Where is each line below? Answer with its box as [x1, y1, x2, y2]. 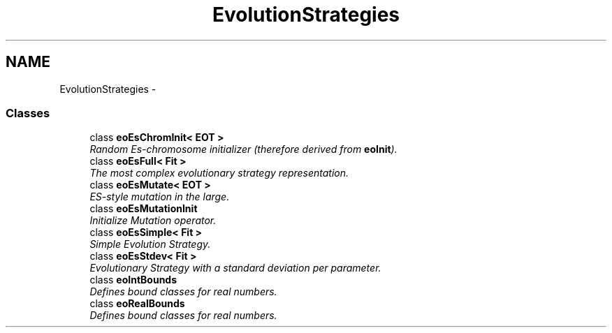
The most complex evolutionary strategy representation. [89, 167, 349, 179]
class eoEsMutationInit [89, 202, 198, 215]
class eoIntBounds [89, 274, 177, 286]
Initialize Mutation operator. [89, 214, 217, 227]
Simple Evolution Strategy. [89, 238, 211, 251]
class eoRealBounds [89, 297, 185, 310]
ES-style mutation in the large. [89, 191, 230, 203]
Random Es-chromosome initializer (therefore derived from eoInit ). [89, 143, 398, 156]
